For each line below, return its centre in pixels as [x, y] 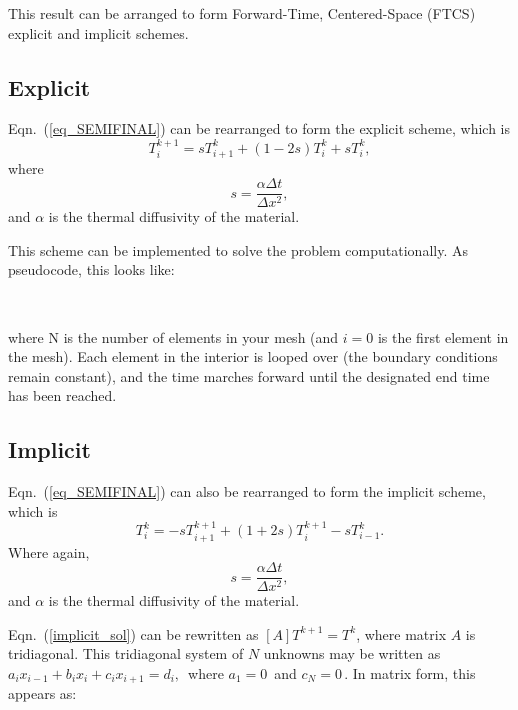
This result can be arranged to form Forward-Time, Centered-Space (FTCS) [242, 13]
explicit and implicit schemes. [98, 32]
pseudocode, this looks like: [91, 269]
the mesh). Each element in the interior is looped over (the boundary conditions [253, 356]
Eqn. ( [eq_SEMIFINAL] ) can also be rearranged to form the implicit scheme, [247, 491]
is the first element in [443, 336]
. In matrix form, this [410, 673]
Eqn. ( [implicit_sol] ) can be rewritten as [133, 633]
